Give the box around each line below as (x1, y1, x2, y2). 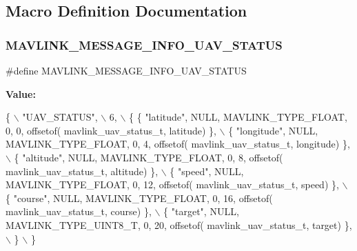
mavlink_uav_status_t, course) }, (6, 204, 152, 219)
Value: (6, 86, 36, 101)
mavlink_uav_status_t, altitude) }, (6, 163, 159, 178)
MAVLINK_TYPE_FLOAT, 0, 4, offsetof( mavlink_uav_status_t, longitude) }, (6, 137, 350, 151)
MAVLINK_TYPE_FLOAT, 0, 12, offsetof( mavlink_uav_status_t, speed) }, (6, 177, 339, 192)
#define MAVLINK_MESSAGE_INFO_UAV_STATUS (6, 63, 247, 77)
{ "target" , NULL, (163, 204, 239, 219)
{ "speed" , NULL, (170, 163, 244, 178)
